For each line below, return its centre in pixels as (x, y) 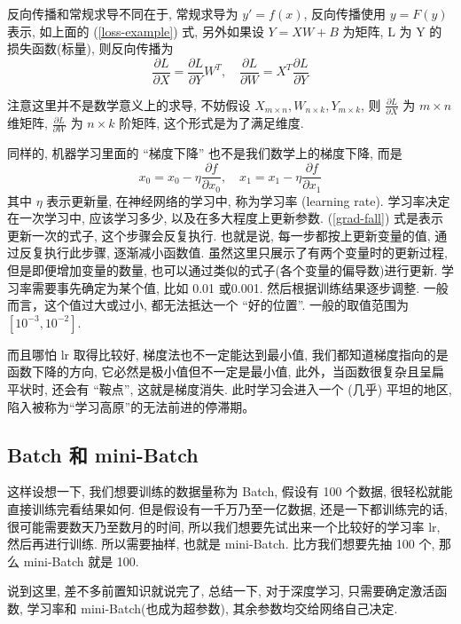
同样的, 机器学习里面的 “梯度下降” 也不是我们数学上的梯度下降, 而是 (205, 153)
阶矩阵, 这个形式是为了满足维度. (211, 123)
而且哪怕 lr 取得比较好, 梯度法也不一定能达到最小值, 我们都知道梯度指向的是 (228, 354)
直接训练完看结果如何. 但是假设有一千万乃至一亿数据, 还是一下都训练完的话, (227, 508)
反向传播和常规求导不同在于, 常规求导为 (123, 13)
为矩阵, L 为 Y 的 (392, 31)
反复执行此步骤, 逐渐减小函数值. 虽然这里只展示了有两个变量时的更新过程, (233, 253)
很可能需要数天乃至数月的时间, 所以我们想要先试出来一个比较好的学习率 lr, (224, 526)
